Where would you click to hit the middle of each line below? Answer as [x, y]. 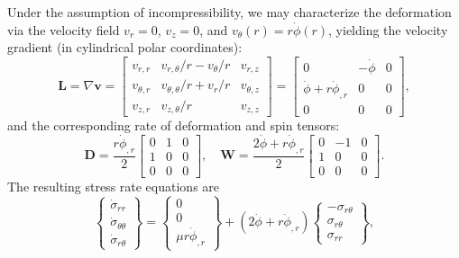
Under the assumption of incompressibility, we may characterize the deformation [229, 12]
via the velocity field [64, 29]
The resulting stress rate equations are [114, 186]
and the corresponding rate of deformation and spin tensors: [174, 125]
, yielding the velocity [388, 29]
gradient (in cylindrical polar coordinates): [125, 47]
